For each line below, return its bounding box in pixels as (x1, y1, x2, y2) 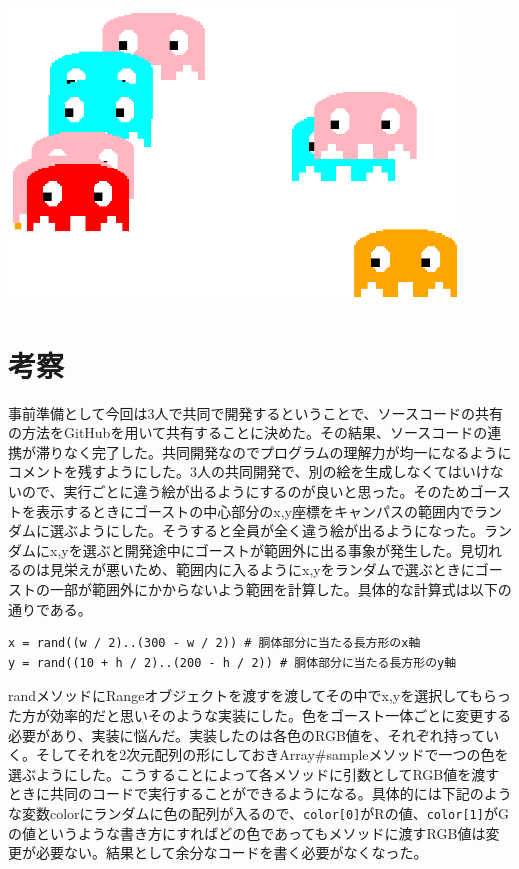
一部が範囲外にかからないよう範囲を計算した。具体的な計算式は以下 (49, 578, 498, 599)
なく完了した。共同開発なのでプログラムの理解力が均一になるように (63, 441, 512, 462)
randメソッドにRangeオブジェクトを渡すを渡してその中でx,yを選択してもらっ (8, 685, 512, 706)
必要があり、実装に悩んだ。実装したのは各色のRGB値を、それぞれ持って (8, 724, 486, 745)
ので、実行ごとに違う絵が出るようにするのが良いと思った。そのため (21, 480, 470, 501)
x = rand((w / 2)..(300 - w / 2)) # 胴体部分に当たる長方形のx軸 (8, 636, 421, 651)
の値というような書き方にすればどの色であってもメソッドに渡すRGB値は (8, 822, 486, 843)
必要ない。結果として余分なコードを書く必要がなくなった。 (35, 842, 428, 863)
